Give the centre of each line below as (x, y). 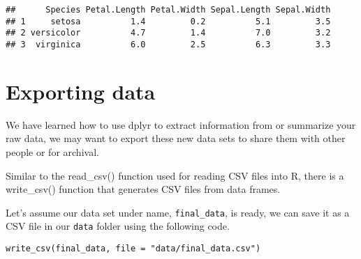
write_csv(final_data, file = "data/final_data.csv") (133, 249)
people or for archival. (52, 151)
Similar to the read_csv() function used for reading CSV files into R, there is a (175, 175)
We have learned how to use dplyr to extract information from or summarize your (181, 124)
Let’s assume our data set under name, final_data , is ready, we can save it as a (178, 212)
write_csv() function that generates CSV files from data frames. (143, 189)
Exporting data (81, 91)
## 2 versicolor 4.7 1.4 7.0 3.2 (168, 33)
